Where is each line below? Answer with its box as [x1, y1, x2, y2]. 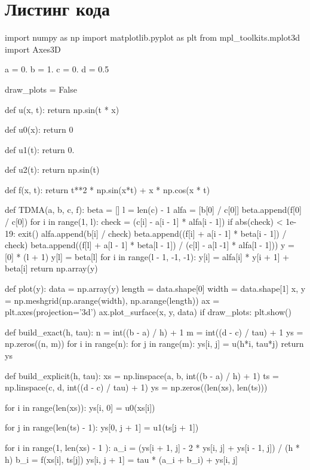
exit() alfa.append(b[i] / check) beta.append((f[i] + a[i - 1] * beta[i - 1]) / [18, 227, 287, 239]
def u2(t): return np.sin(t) [5, 163, 100, 176]
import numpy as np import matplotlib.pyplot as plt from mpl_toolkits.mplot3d [5, 31, 300, 44]
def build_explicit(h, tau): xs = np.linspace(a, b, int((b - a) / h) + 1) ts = [5, 369, 279, 382]
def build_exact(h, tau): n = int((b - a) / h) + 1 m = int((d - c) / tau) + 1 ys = [5, 325, 303, 338]
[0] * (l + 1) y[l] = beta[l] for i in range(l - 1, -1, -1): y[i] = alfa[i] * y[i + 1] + [5, 250, 290, 263]
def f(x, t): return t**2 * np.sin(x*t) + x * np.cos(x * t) [5, 183, 210, 196]
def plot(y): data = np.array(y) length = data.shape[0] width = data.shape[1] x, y [5, 282, 306, 295]
